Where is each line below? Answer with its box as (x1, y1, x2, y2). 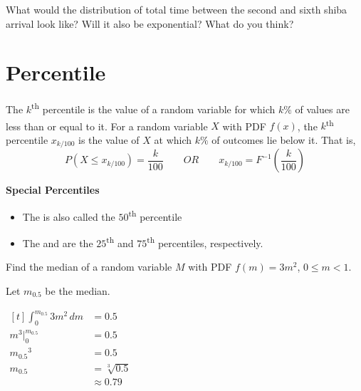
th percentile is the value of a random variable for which (31, 100, 276, 116)
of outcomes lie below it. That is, (211, 132, 356, 147)
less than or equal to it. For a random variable (6, 118, 208, 133)
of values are (295, 101, 350, 116)
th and (106, 234, 134, 250)
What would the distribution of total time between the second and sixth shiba (6, 2, 347, 16)
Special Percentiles (6, 182, 100, 197)
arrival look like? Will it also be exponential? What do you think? (6, 16, 294, 31)
